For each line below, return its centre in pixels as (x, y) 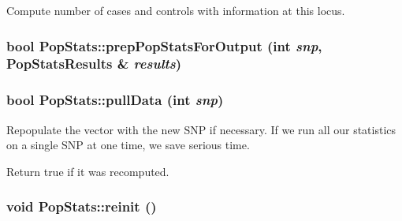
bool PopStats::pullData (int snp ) (115, 100)
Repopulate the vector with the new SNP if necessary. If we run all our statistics (201, 129)
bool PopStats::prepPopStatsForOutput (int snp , (164, 45)
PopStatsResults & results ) (94, 64)
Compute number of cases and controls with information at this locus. (176, 10)
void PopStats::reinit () (82, 206)
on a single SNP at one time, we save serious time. (128, 145)
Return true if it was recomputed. (88, 171)
